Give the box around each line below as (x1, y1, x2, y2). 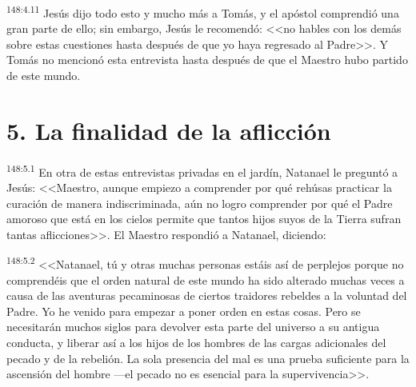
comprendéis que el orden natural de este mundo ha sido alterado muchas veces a (6, 271, 405, 288)
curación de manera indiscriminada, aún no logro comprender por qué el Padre (6, 194, 393, 211)
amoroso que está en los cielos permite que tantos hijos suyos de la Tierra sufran (6, 210, 402, 227)
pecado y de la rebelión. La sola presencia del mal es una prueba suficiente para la (6, 349, 410, 366)
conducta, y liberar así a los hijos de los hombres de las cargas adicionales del (6, 334, 386, 350)
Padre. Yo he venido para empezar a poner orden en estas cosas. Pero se (6, 302, 361, 319)
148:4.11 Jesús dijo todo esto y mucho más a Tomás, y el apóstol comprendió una (6, 2, 399, 21)
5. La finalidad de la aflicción (6, 114, 331, 146)
